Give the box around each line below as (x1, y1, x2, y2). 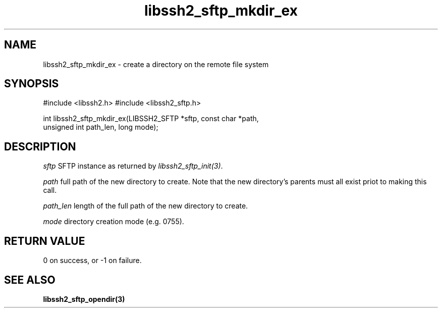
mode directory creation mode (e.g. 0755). (43, 217, 184, 226)
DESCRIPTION (4, 140, 76, 153)
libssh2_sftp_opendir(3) (43, 294, 125, 303)
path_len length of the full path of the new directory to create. (43, 201, 248, 211)
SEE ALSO (4, 273, 56, 286)
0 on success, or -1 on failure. (43, 256, 142, 265)
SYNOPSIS (4, 77, 59, 90)
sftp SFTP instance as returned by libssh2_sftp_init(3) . (43, 162, 223, 171)
